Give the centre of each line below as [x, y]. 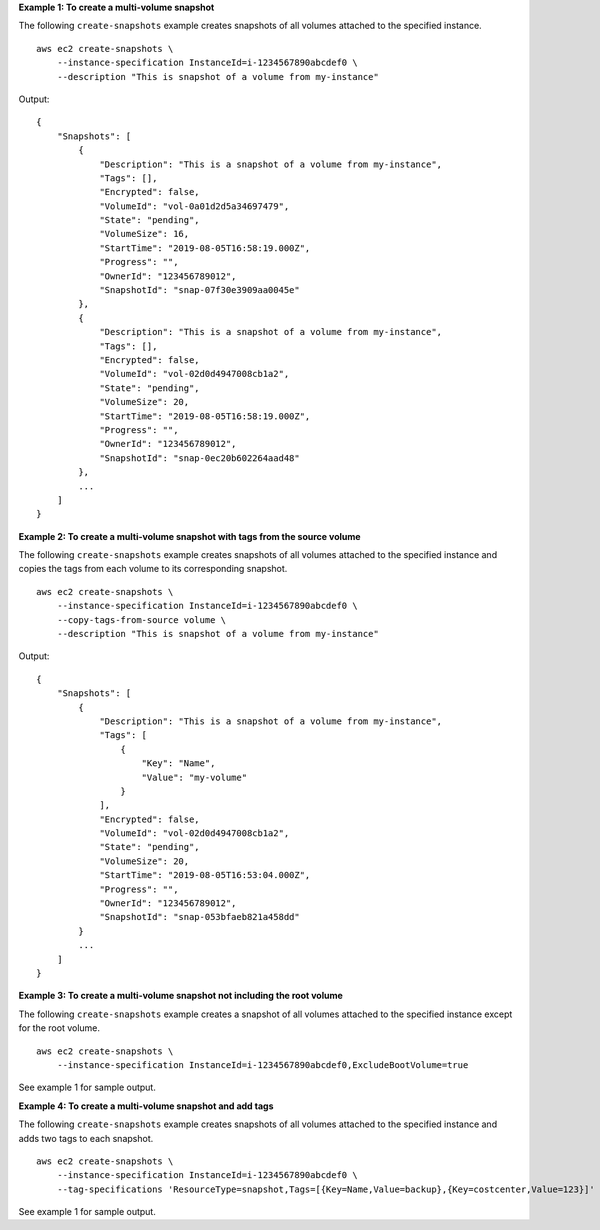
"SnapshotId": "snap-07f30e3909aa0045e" [199, 290]
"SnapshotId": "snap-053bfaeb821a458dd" [199, 917]
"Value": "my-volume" [194, 777]
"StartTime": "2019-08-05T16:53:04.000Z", [205, 875]
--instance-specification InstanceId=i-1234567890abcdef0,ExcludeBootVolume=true [262, 1064]
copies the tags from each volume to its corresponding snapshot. [153, 569]
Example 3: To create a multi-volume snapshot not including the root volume [181, 996]
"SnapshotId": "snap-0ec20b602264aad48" [199, 458]
